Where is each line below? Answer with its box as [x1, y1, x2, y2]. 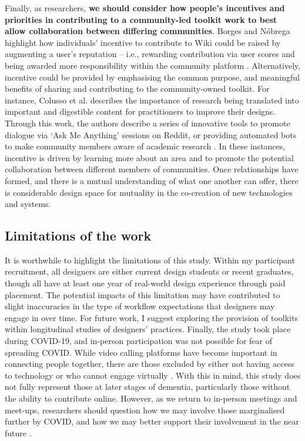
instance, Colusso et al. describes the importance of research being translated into [5, 93, 299, 106]
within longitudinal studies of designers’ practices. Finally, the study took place [5, 323, 291, 335]
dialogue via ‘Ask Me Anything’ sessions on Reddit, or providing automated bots [5, 128, 297, 141]
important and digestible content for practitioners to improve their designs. [5, 105, 276, 118]
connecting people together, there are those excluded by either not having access [5, 358, 294, 370]
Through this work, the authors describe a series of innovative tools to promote [5, 116, 290, 129]
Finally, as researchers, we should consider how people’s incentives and [5, 2, 285, 14]
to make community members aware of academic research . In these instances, [5, 140, 286, 152]
